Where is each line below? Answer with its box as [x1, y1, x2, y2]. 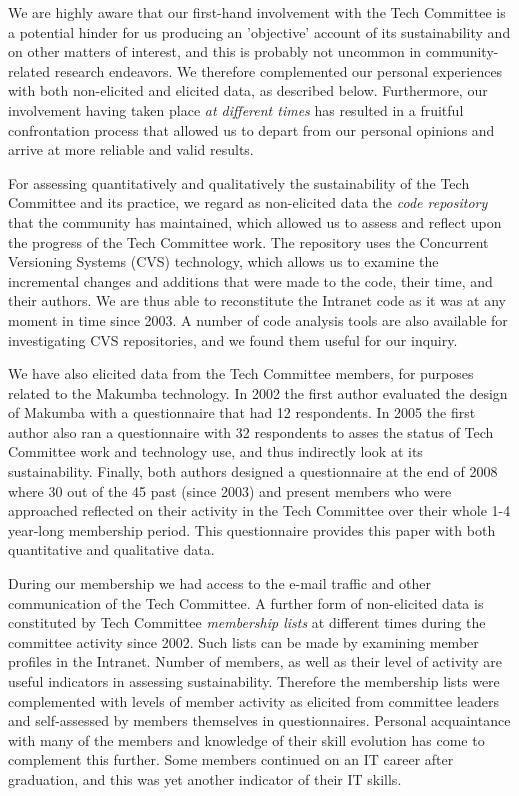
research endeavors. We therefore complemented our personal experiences [54, 60, 503, 81]
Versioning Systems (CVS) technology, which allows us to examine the [8, 251, 439, 272]
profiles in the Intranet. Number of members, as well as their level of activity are [8, 651, 503, 672]
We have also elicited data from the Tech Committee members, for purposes [8, 363, 474, 384]
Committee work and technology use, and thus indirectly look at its [8, 441, 423, 462]
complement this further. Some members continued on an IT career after [8, 749, 454, 770]
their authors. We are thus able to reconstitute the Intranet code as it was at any [8, 290, 506, 311]
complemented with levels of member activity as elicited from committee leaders [8, 690, 500, 711]
